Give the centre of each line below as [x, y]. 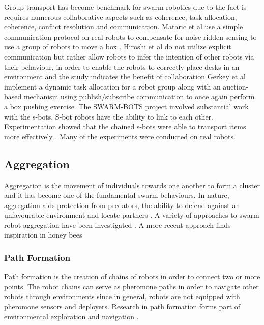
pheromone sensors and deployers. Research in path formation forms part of [122, 306]
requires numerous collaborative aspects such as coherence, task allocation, [121, 17]
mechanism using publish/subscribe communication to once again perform [139, 96]
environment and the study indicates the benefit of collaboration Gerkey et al [125, 77]
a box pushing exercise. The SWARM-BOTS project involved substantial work [126, 106]
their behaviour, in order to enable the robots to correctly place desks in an [122, 66]
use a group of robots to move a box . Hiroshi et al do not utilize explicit [118, 47]
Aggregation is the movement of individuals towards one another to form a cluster [132, 185]
